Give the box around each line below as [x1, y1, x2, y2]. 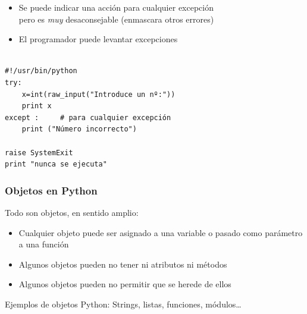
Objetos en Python [5, 183, 98, 197]
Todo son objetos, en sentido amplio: [5, 206, 139, 218]
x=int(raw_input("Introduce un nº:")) [21, 90, 176, 99]
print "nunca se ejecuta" [5, 160, 107, 169]
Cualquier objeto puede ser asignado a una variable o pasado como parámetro [18, 226, 303, 238]
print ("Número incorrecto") [21, 125, 137, 134]
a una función [18, 238, 69, 250]
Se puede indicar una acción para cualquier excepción [18, 1, 214, 13]
